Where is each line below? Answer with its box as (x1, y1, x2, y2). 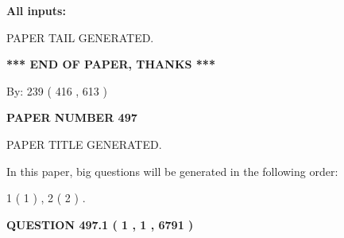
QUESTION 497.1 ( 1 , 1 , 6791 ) (6, 216, 194, 232)
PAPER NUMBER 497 (6, 109, 137, 126)
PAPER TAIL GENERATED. (6, 29, 154, 45)
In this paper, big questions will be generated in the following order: (6, 162, 338, 179)
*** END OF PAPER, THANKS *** (6, 56, 215, 72)
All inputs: (6, 2, 66, 18)
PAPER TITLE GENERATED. (6, 135, 162, 152)
